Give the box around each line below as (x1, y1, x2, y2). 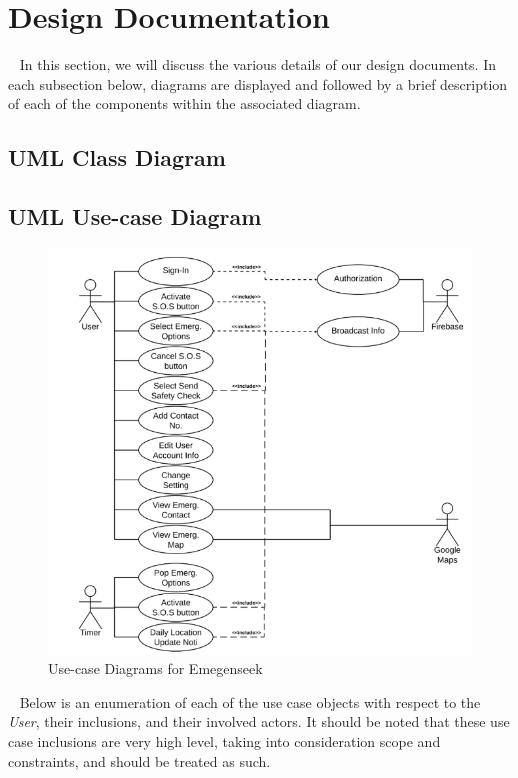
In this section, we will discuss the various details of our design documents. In (19, 54, 497, 75)
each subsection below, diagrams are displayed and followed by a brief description (8, 73, 508, 94)
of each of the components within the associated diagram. (8, 93, 361, 114)
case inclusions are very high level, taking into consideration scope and (8, 730, 441, 751)
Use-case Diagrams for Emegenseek (48, 658, 263, 679)
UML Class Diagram (8, 142, 226, 173)
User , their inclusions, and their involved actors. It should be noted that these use (8, 711, 510, 732)
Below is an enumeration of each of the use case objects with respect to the (19, 691, 481, 712)
